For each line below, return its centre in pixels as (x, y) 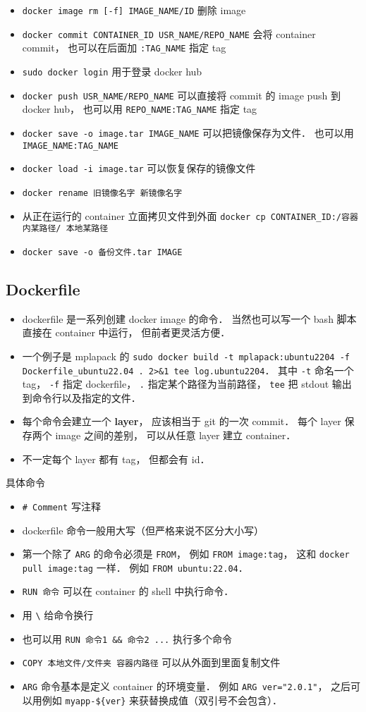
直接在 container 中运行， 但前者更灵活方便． (126, 332)
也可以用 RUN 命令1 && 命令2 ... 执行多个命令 (127, 638)
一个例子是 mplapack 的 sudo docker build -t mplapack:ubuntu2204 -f (186, 356)
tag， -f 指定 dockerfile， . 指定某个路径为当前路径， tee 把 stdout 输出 (187, 384)
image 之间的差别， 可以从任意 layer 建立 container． (176, 435)
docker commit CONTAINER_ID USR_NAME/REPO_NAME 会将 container (169, 33)
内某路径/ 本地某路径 (65, 229)
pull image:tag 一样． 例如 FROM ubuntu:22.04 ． (135, 567)
